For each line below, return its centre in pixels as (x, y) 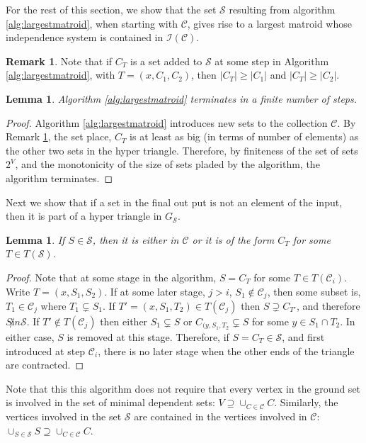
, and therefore (328, 305)
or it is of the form (233, 239)
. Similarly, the (306, 402)
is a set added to (166, 61)
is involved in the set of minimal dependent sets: (110, 402)
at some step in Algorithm (272, 61)
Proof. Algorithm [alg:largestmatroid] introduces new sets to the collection (167, 122)
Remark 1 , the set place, (59, 136)
